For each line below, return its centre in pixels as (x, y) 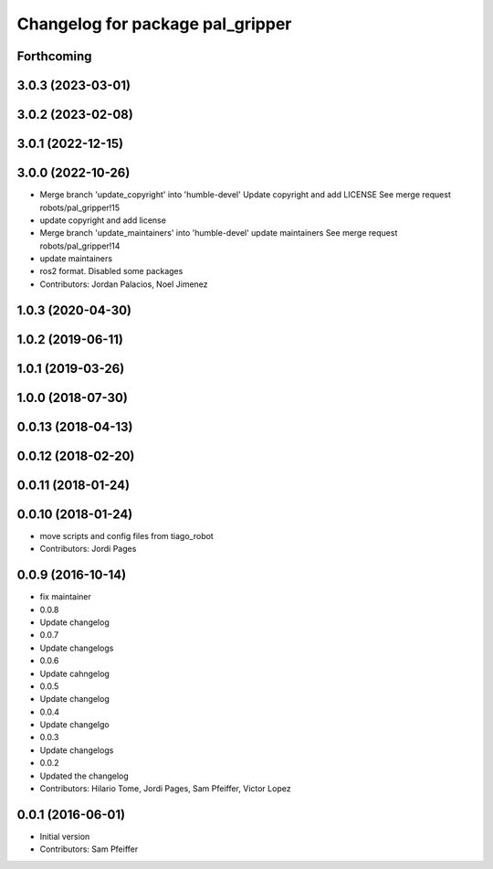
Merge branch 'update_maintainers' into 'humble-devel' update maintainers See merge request (219, 233)
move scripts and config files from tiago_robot (126, 535)
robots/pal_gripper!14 (80, 246)
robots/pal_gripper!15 (80, 207)
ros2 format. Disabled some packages (111, 271)
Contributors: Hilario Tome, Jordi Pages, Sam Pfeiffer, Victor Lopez (165, 789)
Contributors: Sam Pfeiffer (89, 849)
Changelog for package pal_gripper (154, 24)
